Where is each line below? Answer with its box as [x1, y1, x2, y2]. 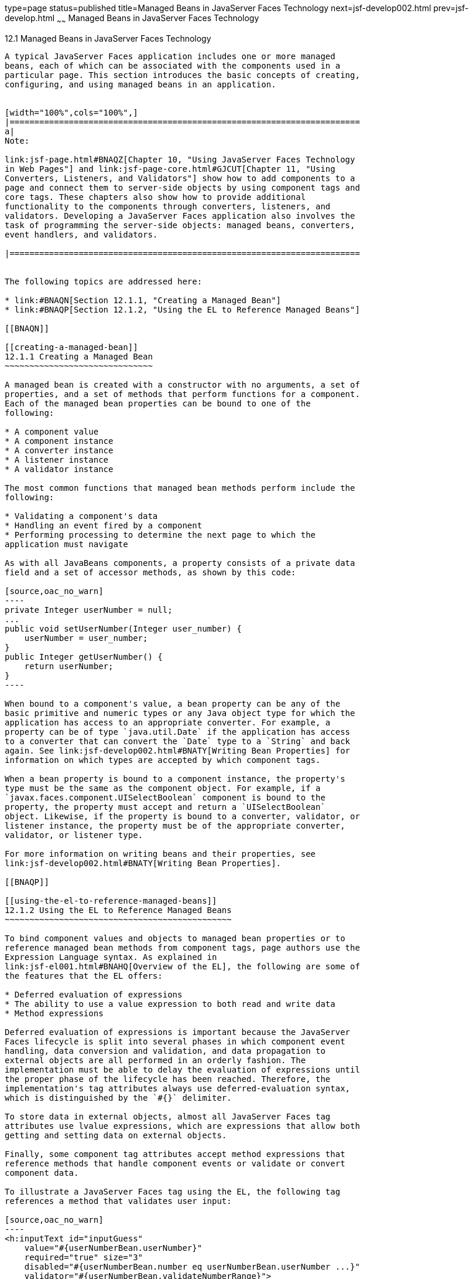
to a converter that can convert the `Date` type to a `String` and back [5, 736, 351, 746]
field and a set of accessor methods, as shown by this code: [5, 567, 296, 577]
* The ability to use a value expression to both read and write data [5, 999, 335, 1009]
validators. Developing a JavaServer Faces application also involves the [5, 211, 355, 220]
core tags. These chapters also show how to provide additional [5, 192, 306, 202]
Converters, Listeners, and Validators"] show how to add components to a [5, 173, 355, 183]
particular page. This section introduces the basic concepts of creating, [5, 70, 360, 80]
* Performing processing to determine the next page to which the [5, 530, 316, 540]
